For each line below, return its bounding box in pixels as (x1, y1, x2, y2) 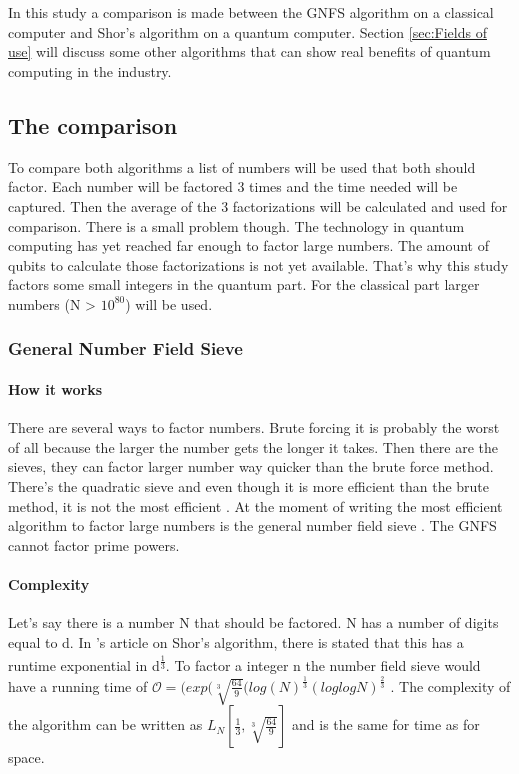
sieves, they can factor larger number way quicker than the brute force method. (8, 456, 494, 477)
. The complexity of (390, 675, 511, 696)
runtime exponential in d (8, 654, 160, 675)
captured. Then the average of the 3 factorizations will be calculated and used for (8, 195, 508, 216)
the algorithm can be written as (8, 714, 203, 735)
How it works (8, 378, 103, 399)
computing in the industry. (8, 60, 172, 81)
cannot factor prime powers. (8, 534, 180, 555)
